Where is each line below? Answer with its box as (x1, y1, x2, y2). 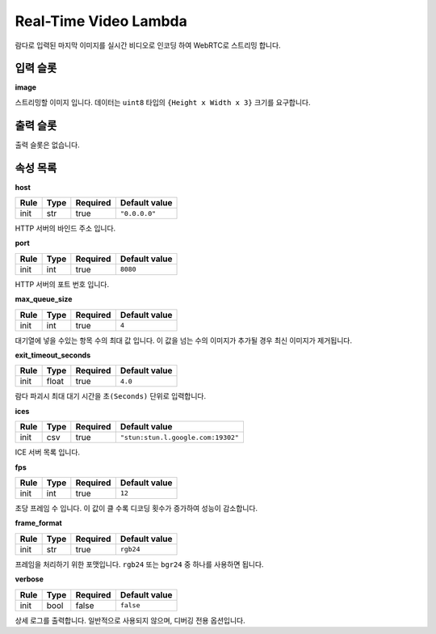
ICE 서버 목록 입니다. (15, 447, 81, 457)
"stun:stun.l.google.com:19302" (119, 433, 240, 442)
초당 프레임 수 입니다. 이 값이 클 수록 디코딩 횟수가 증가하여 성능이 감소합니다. (15, 503, 258, 513)
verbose (15, 574, 44, 584)
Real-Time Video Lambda (15, 12, 187, 30)
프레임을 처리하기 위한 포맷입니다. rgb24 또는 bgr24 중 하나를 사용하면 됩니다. (15, 559, 264, 569)
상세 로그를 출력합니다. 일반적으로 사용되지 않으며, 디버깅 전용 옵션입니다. (15, 615, 245, 625)
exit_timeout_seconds (15, 350, 91, 360)
